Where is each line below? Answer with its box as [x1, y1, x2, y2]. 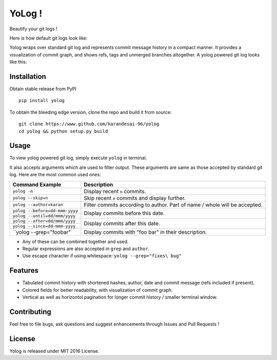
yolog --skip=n [12, 195, 48, 201]
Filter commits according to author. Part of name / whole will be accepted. [84, 201, 263, 208]
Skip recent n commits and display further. [84, 194, 186, 201]
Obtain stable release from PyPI [9, 86, 76, 92]
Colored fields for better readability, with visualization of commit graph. [22, 287, 173, 293]
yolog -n [12, 188, 33, 194]
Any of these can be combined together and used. [22, 238, 129, 244]
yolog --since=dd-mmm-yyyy [12, 223, 76, 229]
